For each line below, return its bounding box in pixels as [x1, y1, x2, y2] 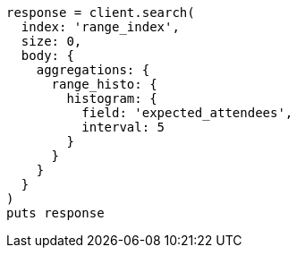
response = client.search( [6, 5, 195, 20]
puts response [6, 206, 105, 220]
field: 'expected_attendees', [81, 106, 293, 120]
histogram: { [66, 91, 157, 106]
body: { [21, 48, 74, 63]
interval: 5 [81, 120, 165, 134]
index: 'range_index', [21, 20, 180, 34]
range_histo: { [51, 77, 157, 91]
